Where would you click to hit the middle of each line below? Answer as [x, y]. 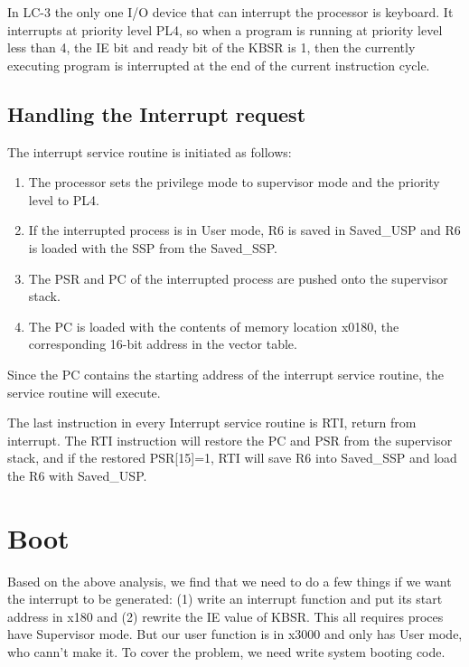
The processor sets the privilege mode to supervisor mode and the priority [234, 182]
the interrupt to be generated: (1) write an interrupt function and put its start [225, 599]
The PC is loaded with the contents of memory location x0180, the [214, 326]
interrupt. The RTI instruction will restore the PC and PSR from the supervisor [230, 440]
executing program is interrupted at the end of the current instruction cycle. [219, 65]
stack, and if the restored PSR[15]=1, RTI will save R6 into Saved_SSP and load [232, 458]
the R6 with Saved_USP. [77, 475]
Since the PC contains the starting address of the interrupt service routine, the [226, 374]
